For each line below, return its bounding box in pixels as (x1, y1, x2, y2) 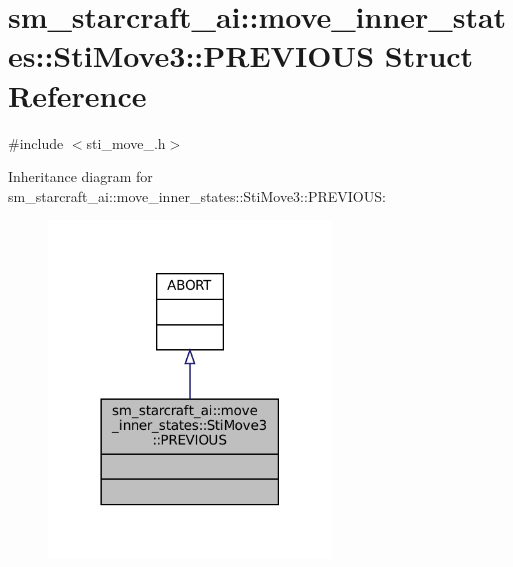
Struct (384, 35, 474, 76)
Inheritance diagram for (8, 166, 153, 187)
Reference (8, 74, 147, 115)
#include (8, 132, 64, 153)
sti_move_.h (86, 132, 166, 153)
